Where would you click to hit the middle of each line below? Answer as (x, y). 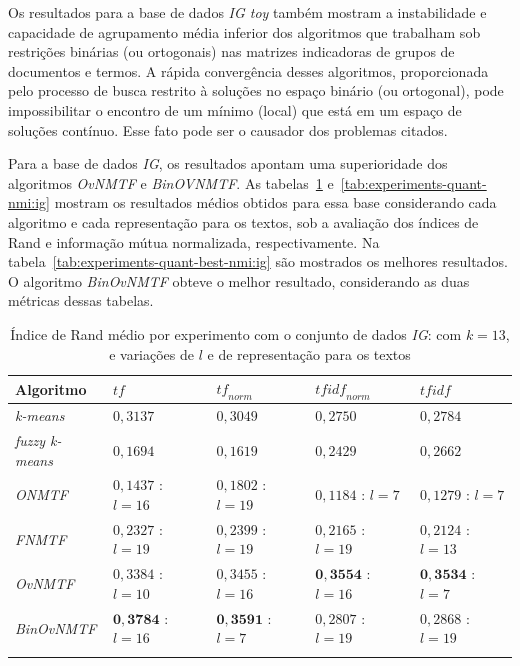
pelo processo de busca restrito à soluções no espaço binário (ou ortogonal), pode (256, 90)
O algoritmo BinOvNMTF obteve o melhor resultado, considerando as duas (239, 280)
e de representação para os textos (309, 353)
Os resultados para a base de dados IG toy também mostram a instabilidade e (247, 12)
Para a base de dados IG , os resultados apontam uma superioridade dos (228, 163)
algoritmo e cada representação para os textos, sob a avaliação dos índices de (243, 221)
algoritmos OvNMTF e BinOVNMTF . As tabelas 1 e (171, 182)
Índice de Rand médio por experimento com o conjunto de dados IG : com (236, 333)
